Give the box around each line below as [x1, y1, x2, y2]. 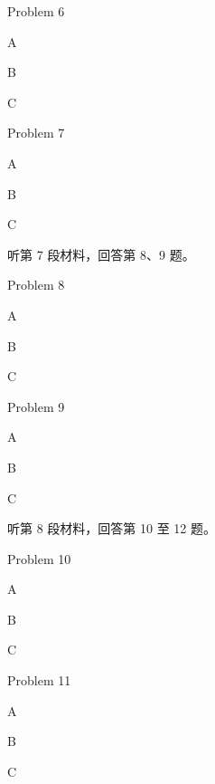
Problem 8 [7, 275, 65, 294]
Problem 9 [7, 397, 65, 416]
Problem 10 [7, 549, 71, 568]
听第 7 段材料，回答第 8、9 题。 [7, 244, 195, 263]
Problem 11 [7, 671, 71, 690]
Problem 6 [7, 2, 65, 20]
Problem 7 [7, 123, 65, 142]
